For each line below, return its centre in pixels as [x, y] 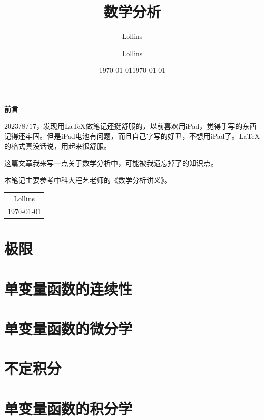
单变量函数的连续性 [68, 288]
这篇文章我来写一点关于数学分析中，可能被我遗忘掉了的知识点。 [111, 163]
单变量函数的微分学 [68, 329]
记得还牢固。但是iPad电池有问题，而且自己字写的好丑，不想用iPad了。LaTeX [132, 136]
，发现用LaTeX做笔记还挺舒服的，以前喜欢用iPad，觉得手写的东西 [146, 126]
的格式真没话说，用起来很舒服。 [57, 146]
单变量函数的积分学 [68, 408]
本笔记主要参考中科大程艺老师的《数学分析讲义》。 [88, 180]
